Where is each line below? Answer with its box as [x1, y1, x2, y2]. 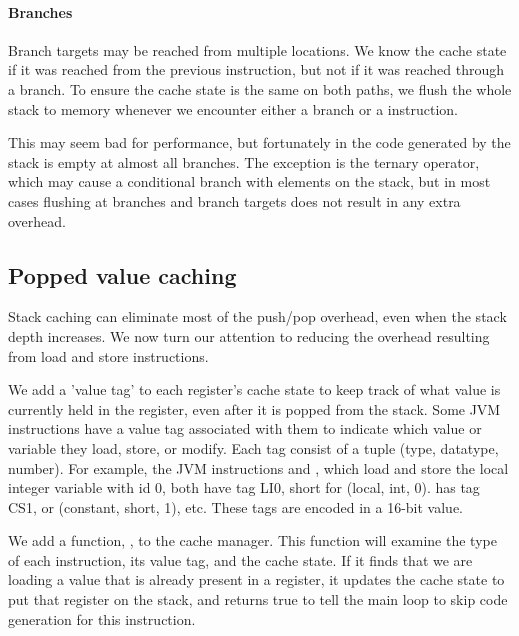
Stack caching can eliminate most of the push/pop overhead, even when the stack [8, 306, 507, 327]
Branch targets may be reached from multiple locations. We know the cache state [8, 39, 507, 60]
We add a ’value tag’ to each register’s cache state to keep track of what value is [8, 379, 501, 400]
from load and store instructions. [8, 345, 209, 366]
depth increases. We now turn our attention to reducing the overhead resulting [8, 325, 490, 346]
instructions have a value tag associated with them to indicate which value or [8, 418, 482, 439]
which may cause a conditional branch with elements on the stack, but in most [8, 171, 491, 192]
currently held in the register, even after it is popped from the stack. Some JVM [8, 398, 501, 419]
